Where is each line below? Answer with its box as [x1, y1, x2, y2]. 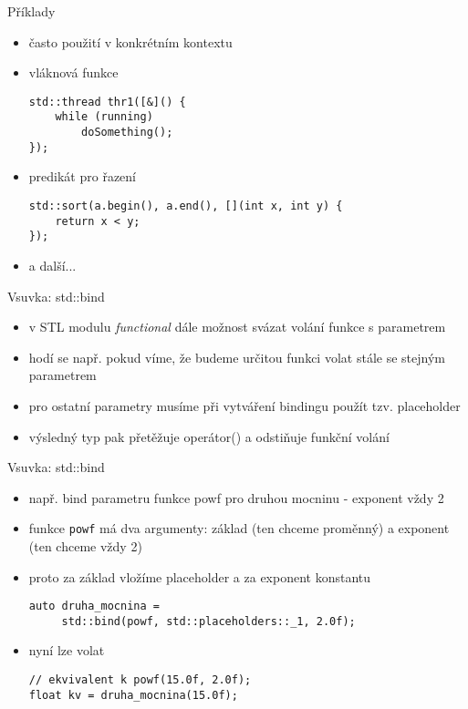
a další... [28, 255, 77, 274]
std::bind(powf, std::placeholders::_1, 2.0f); [61, 614, 356, 628]
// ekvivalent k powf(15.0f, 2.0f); [28, 673, 252, 687]
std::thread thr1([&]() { [28, 95, 186, 108]
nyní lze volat [28, 641, 105, 660]
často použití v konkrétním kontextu [28, 32, 233, 51]
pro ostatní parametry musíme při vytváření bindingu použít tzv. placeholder [28, 396, 461, 415]
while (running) [55, 110, 153, 124]
